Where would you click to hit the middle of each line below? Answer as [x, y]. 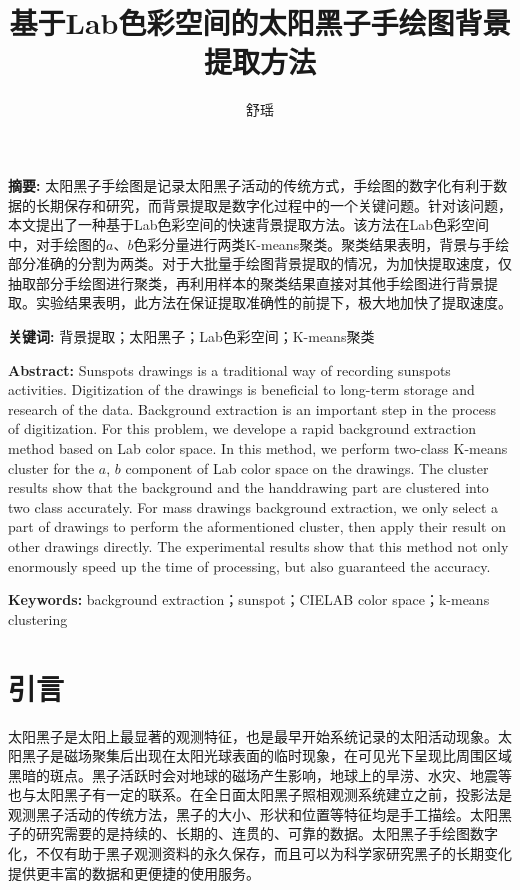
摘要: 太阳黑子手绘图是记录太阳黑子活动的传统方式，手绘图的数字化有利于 [251, 184]
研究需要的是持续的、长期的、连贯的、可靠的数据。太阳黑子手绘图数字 [266, 833]
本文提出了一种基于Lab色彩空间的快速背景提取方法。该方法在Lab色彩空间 [249, 224]
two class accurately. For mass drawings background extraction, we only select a [253, 506]
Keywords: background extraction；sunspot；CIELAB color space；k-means [249, 599]
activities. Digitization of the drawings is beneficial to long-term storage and [241, 389]
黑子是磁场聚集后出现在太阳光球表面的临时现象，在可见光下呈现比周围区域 [266, 755]
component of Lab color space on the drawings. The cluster [307, 467]
